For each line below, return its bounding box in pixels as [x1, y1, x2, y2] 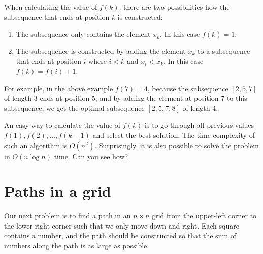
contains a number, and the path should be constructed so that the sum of [4, 230, 237, 241]
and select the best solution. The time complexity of [92, 129, 255, 140]
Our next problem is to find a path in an [4, 210, 131, 221]
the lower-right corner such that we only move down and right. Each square [4, 220, 239, 231]
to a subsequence [198, 45, 250, 56]
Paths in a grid [4, 181, 111, 202]
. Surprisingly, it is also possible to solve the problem [94, 139, 259, 150]
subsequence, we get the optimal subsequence [4, 102, 145, 113]
